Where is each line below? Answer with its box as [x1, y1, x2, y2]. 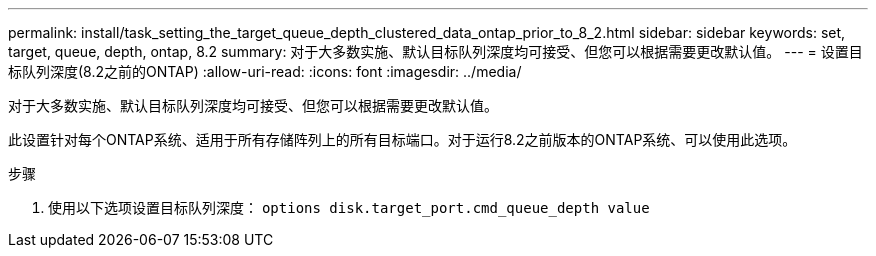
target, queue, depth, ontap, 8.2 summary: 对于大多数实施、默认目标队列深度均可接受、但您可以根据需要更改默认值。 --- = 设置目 [8, 43, 863, 60]
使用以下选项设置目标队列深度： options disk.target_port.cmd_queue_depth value [48, 199, 650, 216]
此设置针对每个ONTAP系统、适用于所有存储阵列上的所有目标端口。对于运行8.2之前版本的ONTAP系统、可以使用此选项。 [8, 131, 797, 148]
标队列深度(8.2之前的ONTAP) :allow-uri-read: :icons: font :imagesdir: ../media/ [8, 63, 522, 80]
